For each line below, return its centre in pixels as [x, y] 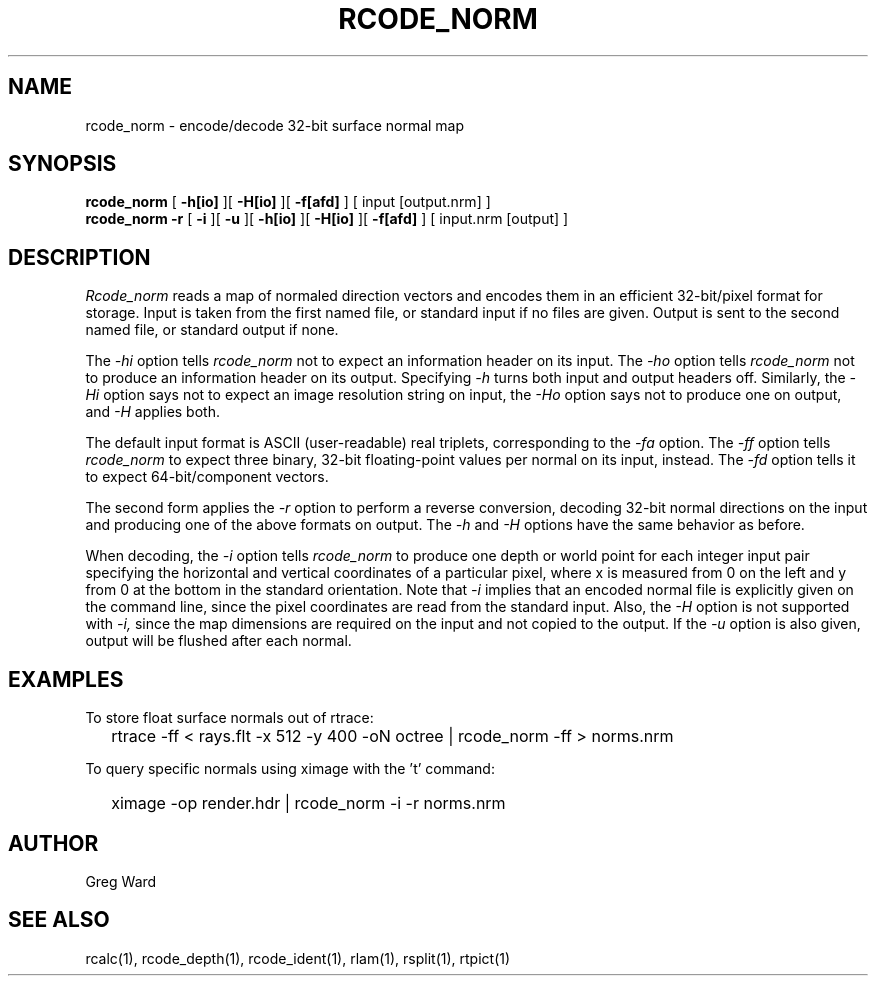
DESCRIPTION [79, 257]
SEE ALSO [59, 920]
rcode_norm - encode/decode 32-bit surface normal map [275, 125]
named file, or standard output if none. [212, 330]
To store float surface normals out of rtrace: [229, 718]
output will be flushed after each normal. [218, 641]
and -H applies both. [152, 412]
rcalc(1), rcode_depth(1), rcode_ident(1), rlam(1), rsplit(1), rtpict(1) [298, 958]
